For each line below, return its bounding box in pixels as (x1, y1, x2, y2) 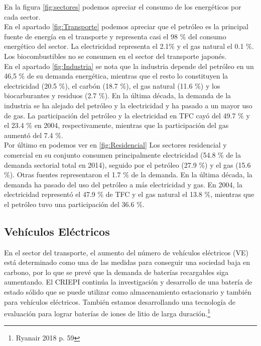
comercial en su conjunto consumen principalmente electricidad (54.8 (4, 149, 216, 160)
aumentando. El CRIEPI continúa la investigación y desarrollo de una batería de (4, 276, 252, 287)
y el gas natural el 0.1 (177, 41, 244, 51)
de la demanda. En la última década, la (131, 169, 252, 180)
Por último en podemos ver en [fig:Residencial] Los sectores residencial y (4, 140, 227, 150)
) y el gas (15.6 (205, 159, 251, 170)
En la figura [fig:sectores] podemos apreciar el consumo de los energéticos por (4, 2, 241, 12)
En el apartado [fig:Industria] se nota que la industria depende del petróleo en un (4, 60, 254, 71)
